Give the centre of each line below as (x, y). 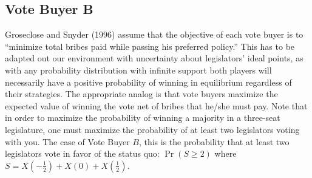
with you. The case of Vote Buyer (67, 141)
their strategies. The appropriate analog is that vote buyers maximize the (141, 94)
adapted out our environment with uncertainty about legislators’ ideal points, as (154, 58)
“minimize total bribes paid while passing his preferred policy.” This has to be (150, 46)
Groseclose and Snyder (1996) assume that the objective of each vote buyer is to (154, 34)
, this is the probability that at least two (214, 141)
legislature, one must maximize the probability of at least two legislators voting (152, 129)
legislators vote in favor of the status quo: (82, 153)
